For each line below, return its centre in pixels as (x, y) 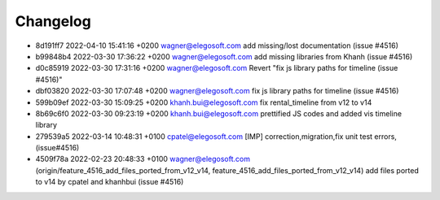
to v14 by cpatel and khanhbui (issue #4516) (110, 182)
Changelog (53, 21)
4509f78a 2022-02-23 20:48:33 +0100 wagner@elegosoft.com (143, 159)
